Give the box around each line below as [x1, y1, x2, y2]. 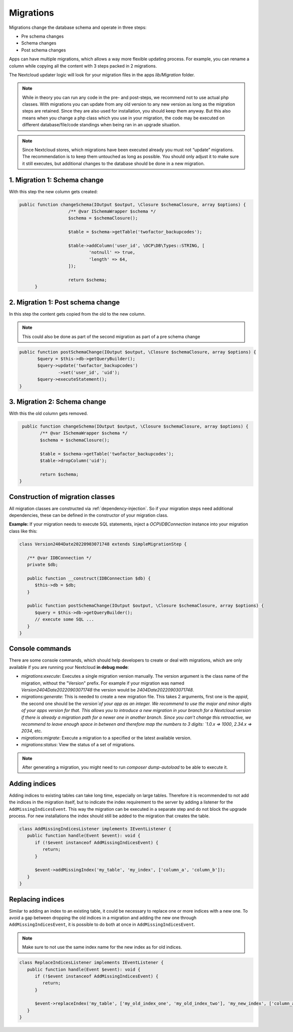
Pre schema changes [21, 33, 64, 39]
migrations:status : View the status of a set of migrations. [21, 742, 135, 748]
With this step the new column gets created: [9, 188, 98, 194]
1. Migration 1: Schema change [9, 176, 104, 184]
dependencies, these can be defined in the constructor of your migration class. [9, 512, 168, 518]
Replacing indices [9, 895, 64, 903]
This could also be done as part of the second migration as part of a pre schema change [22, 333, 200, 340]
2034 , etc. [21, 728, 42, 734]
